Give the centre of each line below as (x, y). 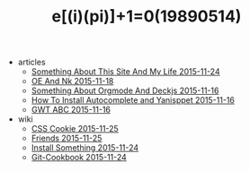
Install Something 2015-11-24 (85, 148)
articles (32, 62)
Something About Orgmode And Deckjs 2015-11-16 (125, 90)
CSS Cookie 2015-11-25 (75, 129)
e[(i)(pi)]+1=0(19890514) (147, 17)
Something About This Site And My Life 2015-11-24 (125, 72)
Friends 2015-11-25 (67, 138)
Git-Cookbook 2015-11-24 (79, 158)
